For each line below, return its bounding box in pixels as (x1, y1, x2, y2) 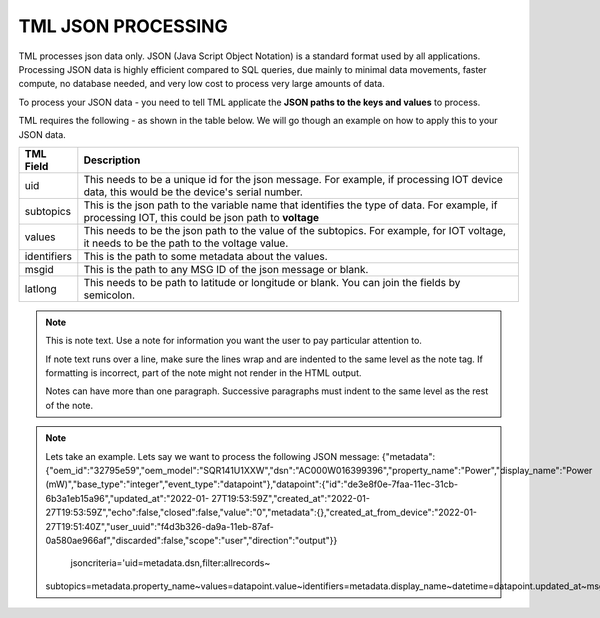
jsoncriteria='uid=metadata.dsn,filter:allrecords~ (70, 557, 271, 569)
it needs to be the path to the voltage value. (83, 236, 289, 250)
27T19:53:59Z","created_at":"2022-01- (211, 492, 370, 504)
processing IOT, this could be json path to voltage (83, 210, 320, 224)
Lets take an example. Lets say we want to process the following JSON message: (45, 450, 380, 462)
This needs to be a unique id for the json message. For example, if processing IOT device (83, 172, 504, 186)
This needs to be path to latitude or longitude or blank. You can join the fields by (83, 275, 461, 289)
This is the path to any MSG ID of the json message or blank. (83, 262, 369, 276)
